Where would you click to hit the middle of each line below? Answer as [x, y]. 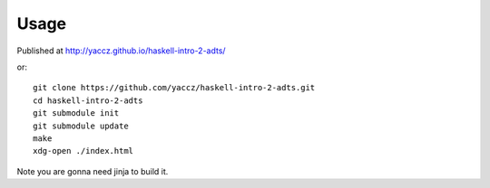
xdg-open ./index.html [83, 151]
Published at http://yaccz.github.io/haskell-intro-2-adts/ [121, 51]
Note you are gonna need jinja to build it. [93, 171]
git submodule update [81, 126]
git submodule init [76, 113]
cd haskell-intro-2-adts [88, 100]
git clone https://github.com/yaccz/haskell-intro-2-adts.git [174, 88]
